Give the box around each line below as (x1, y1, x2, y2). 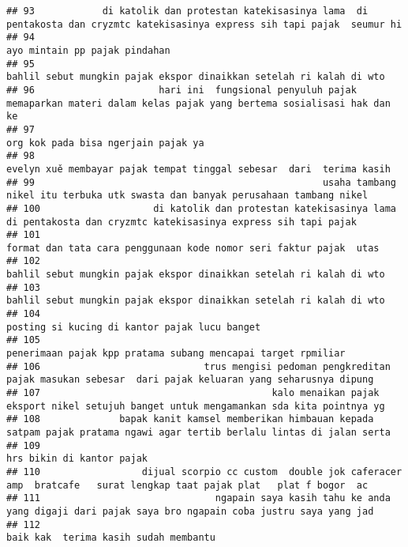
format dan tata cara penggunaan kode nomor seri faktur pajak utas (6, 242, 380, 254)
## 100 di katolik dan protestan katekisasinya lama (6, 202, 396, 214)
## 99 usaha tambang (6, 176, 396, 188)
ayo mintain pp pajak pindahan (6, 44, 170, 56)
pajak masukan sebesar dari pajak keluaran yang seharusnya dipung (6, 374, 374, 386)
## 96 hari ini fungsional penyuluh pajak (6, 84, 357, 96)
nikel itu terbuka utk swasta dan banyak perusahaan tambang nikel (6, 190, 369, 202)
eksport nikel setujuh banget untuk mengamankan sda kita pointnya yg (6, 400, 385, 412)
